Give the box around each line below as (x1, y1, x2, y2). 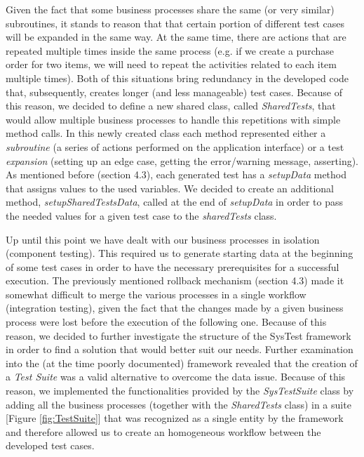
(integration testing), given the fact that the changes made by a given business (6, 300, 344, 315)
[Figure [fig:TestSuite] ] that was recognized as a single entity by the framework (6, 411, 344, 425)
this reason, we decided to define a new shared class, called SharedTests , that (6, 98, 336, 113)
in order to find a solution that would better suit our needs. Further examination (6, 342, 353, 357)
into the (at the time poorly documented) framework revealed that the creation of (6, 355, 358, 370)
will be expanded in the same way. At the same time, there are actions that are (6, 29, 346, 44)
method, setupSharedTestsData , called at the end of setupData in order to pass (6, 194, 343, 209)
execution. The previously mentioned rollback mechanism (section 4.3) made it (6, 273, 344, 288)
